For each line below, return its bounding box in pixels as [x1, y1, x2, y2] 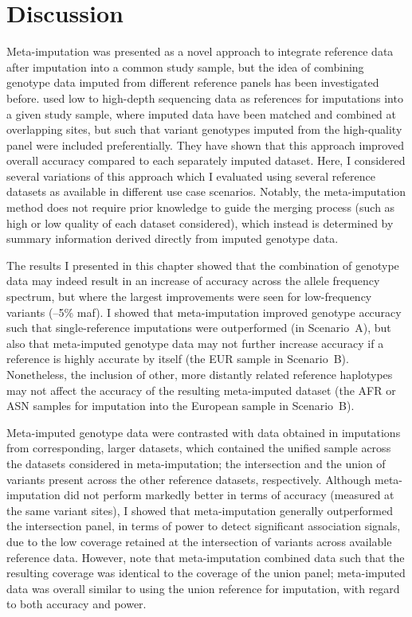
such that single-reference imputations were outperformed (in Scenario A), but [6, 319, 391, 336]
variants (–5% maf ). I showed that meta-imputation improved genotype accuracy [6, 303, 402, 320]
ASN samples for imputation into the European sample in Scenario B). [6, 397, 355, 414]
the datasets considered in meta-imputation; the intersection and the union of [6, 455, 386, 471]
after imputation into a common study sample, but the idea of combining [6, 58, 364, 75]
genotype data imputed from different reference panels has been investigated [6, 74, 379, 91]
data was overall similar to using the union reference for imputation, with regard [6, 580, 400, 596]
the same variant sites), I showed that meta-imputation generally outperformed [6, 502, 394, 518]
